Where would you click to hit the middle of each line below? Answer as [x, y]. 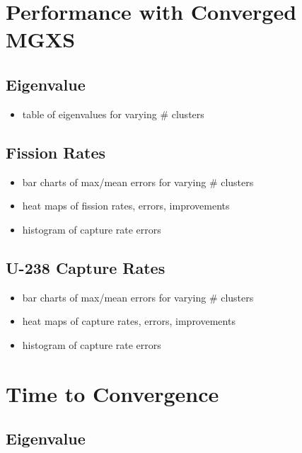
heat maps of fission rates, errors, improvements [126, 206]
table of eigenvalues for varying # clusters [113, 114]
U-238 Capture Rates [86, 267]
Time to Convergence [112, 393]
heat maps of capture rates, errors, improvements [129, 321]
